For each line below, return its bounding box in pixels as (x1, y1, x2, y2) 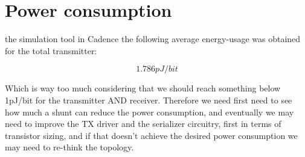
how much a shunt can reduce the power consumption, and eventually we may (5, 105, 294, 118)
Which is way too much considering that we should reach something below (5, 82, 281, 94)
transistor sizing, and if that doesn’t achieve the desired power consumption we (5, 129, 298, 141)
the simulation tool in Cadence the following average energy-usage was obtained (5, 32, 301, 45)
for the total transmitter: (5, 44, 97, 57)
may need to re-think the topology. (5, 141, 134, 153)
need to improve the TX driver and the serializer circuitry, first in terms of (5, 117, 281, 130)
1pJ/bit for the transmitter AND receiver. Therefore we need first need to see (5, 93, 292, 106)
